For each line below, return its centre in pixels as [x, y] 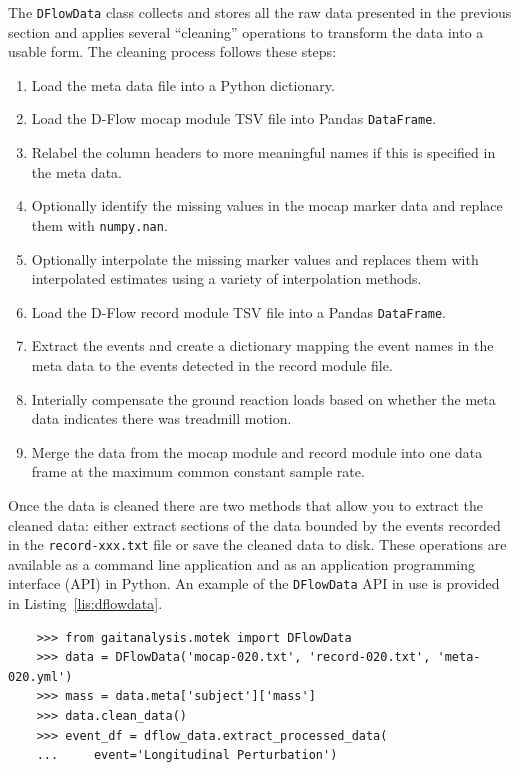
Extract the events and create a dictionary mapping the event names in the [262, 345]
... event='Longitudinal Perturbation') [187, 755]
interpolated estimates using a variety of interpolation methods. [226, 278]
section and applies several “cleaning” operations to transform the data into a [246, 31]
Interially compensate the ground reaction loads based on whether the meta [263, 398]
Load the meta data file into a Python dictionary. [183, 84]
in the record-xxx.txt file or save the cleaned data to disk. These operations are [257, 544]
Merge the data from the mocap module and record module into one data [257, 451]
